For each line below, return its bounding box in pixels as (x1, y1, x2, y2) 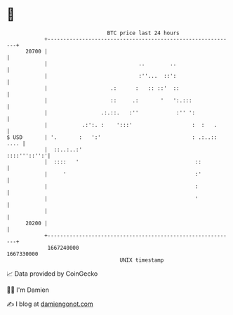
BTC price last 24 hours (107, 29, 180, 36)
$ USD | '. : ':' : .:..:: (6, 133, 218, 141)
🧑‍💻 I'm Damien (6, 286, 50, 294)
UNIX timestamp (119, 256, 164, 264)
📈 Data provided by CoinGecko (6, 269, 98, 278)
